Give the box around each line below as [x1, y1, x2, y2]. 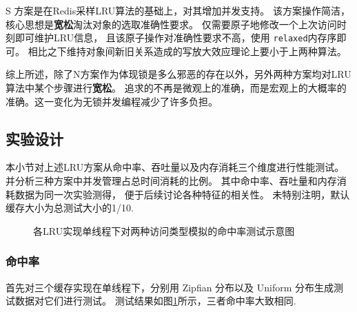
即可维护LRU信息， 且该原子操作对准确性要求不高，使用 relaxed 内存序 [14, 30, 337, 45]
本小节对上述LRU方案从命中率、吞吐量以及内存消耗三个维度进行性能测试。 [6, 160, 345, 174]
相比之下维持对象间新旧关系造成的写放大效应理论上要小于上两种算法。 [28, 43, 347, 58]
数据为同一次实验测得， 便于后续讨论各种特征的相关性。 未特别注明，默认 [14, 187, 350, 201]
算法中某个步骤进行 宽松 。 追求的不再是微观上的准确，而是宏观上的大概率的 [6, 81, 347, 95]
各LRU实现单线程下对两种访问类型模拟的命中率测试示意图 [33, 223, 295, 238]
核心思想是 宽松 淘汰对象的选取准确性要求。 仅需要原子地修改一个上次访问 [6, 17, 337, 31]
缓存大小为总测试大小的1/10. [6, 200, 134, 215]
